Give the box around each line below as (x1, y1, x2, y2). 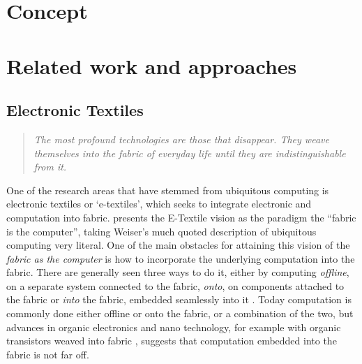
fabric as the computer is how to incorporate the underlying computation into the (6, 251, 355, 265)
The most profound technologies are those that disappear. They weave (33, 131, 329, 146)
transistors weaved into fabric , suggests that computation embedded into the (6, 333, 337, 348)
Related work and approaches (6, 51, 297, 80)
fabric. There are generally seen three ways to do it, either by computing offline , (6, 265, 349, 279)
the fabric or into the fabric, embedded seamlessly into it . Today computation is (6, 292, 352, 307)
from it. (33, 159, 67, 174)
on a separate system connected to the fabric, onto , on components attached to (6, 278, 345, 293)
